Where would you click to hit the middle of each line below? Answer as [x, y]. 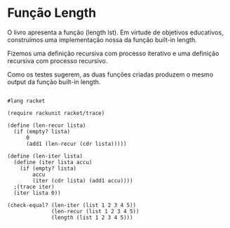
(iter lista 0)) [37, 193]
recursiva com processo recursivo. [57, 60]
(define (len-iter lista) [45, 156]
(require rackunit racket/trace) [56, 113]
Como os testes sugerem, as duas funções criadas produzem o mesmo [110, 74]
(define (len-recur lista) [47, 125]
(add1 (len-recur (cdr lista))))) [76, 144]
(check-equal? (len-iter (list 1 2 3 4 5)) [72, 205]
